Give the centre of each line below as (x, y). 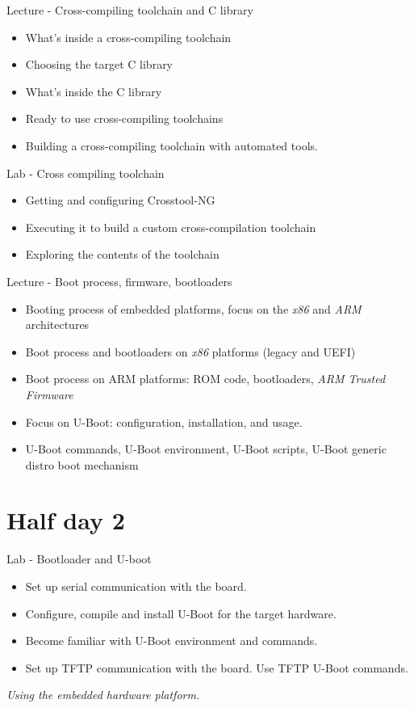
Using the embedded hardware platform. (103, 695)
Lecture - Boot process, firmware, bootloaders (119, 281)
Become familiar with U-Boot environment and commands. (171, 641)
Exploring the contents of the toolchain (122, 254)
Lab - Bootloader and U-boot (79, 559)
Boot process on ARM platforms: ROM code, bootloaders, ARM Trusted (205, 379)
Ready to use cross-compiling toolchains (124, 118)
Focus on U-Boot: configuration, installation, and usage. (164, 421)
